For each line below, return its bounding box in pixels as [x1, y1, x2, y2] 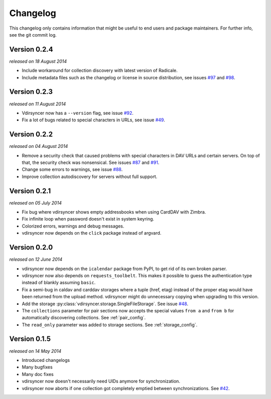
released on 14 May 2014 [9, 348, 62, 354]
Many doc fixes [22, 371, 54, 377]
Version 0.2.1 [9, 186, 51, 195]
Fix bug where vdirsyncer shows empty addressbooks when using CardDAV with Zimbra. [22, 209, 206, 215]
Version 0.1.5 [9, 335, 51, 343]
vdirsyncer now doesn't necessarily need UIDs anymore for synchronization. [22, 378, 181, 384]
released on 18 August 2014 [9, 58, 67, 64]
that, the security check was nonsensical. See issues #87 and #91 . [22, 159, 160, 165]
